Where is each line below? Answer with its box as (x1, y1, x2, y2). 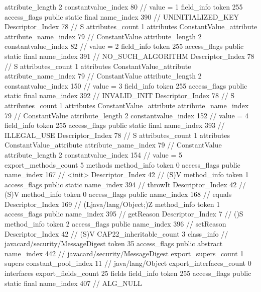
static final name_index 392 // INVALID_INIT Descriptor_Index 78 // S (5, 90, 235, 101)
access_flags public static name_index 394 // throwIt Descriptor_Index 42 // (5, 179, 246, 189)
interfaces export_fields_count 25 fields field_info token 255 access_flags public (5, 268, 251, 278)
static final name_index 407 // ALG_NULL (5, 277, 142, 288)
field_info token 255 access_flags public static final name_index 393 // (5, 120, 225, 130)
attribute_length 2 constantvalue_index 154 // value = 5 (5, 149, 183, 160)
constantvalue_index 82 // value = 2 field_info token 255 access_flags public (5, 41, 244, 51)
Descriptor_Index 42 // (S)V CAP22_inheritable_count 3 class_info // (5, 228, 228, 239)
